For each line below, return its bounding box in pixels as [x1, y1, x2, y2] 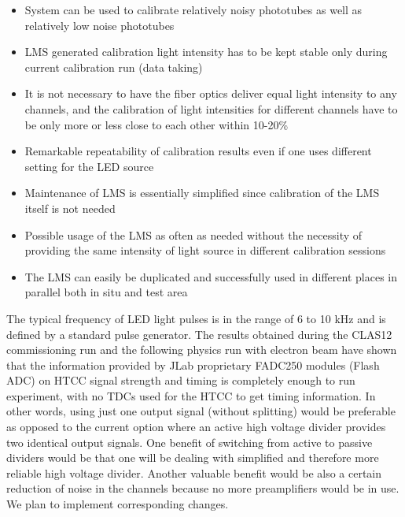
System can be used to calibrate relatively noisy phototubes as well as [24, 2, 363, 17]
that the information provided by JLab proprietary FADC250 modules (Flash [6, 356, 380, 373]
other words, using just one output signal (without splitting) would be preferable [6, 403, 396, 419]
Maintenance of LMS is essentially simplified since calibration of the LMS [24, 184, 380, 201]
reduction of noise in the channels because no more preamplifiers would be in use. [6, 480, 399, 497]
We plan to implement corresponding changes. [6, 496, 229, 512]
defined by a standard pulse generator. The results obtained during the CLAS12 [6, 325, 392, 342]
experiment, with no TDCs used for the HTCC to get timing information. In [6, 387, 376, 404]
